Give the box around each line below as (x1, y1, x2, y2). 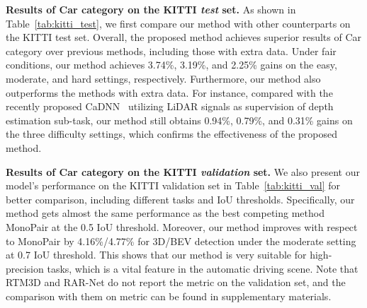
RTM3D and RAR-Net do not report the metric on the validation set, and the (6, 275, 346, 290)
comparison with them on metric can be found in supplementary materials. (6, 288, 332, 303)
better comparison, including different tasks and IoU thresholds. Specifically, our (6, 191, 355, 206)
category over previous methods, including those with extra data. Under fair (6, 43, 337, 58)
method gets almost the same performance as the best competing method (6, 206, 324, 220)
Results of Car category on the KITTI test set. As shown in (6, 2, 296, 16)
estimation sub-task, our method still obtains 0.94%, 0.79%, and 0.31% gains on (6, 112, 353, 127)
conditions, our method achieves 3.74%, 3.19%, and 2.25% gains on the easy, (6, 57, 337, 72)
